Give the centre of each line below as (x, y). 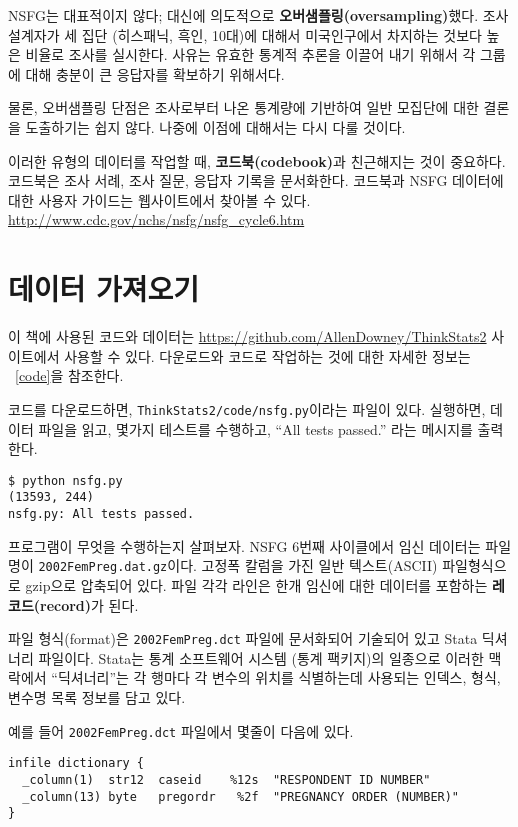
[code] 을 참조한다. (69, 375)
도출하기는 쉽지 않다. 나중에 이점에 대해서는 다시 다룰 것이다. (215, 126)
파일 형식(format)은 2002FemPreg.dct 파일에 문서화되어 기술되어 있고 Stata (243, 638)
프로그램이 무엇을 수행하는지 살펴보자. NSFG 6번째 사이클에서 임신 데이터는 (244, 545)
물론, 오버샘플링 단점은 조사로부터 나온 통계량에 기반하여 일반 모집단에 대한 (243, 107)
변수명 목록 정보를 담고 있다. (97, 696)
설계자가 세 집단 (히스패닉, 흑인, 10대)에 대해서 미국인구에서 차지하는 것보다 (245, 34)
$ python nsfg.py (65, 480)
